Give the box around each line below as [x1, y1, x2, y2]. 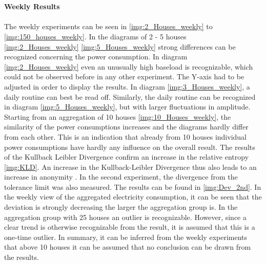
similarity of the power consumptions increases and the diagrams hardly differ [4, 121, 249, 132]
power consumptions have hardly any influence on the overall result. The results [4, 141, 255, 152]
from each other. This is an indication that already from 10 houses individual [4, 131, 247, 142]
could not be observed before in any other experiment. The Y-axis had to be [4, 71, 244, 82]
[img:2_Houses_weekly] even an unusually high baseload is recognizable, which [4, 61, 253, 72]
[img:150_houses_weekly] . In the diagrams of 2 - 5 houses [4, 31, 187, 41]
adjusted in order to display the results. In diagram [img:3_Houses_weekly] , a [4, 81, 250, 92]
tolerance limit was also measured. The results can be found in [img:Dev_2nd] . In [4, 181, 261, 192]
